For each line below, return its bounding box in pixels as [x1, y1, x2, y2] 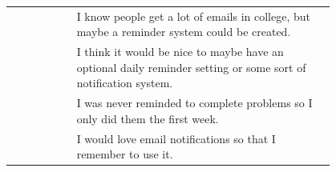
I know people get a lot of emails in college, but [76, 7, 310, 24]
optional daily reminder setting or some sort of [76, 58, 306, 75]
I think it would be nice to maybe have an [76, 43, 284, 60]
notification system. [76, 74, 173, 91]
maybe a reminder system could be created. [76, 23, 291, 40]
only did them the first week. [76, 110, 219, 126]
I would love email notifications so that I [76, 130, 276, 146]
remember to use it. [76, 146, 173, 162]
